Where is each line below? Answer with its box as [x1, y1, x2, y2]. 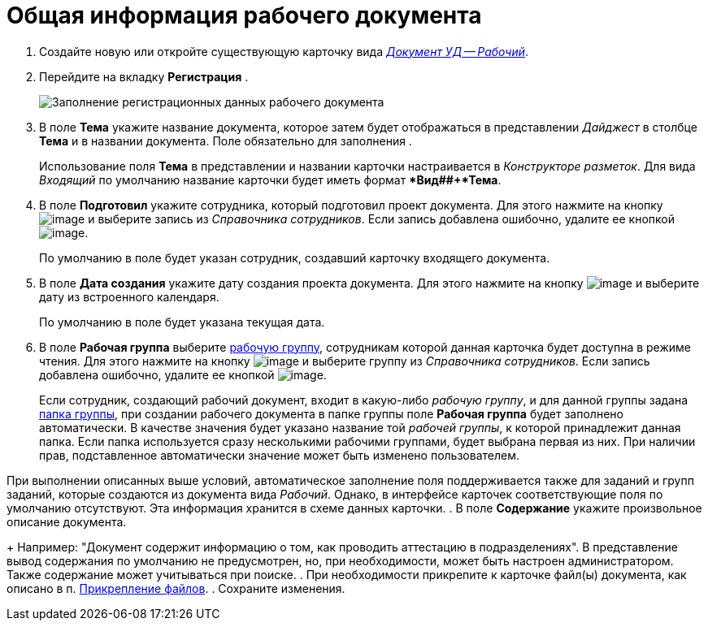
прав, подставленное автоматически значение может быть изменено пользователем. [39, 448, 520, 462]
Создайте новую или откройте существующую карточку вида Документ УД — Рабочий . [39, 44, 529, 58]
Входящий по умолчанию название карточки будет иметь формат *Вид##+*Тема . [39, 172, 502, 187]
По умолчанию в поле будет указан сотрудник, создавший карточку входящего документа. [39, 250, 550, 265]
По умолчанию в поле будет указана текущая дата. [39, 314, 325, 329]
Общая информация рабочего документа [7, 2, 482, 29]
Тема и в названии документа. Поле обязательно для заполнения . [39, 133, 412, 148]
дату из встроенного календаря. [39, 289, 219, 304]
